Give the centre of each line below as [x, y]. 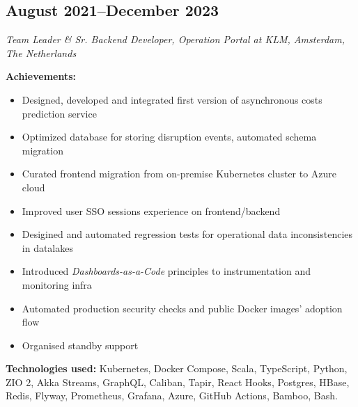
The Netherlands [41, 53]
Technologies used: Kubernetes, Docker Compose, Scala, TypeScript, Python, [177, 368]
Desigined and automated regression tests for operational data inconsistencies [187, 234]
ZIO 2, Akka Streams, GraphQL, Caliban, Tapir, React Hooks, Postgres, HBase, [178, 382]
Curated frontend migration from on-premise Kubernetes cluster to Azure [179, 174]
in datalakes [47, 247]
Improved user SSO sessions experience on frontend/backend [151, 210]
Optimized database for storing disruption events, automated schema [169, 137]
